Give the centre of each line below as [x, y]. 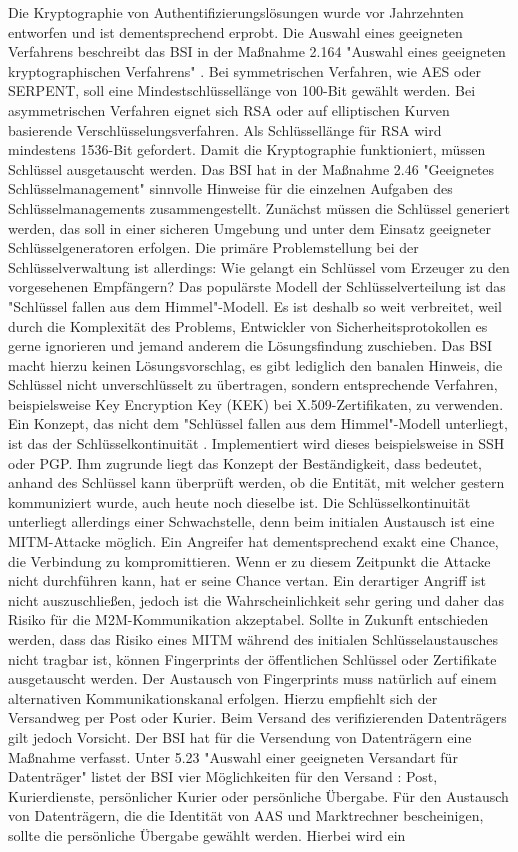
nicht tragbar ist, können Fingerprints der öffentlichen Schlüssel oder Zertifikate [252, 658]
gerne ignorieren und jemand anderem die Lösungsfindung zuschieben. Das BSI [250, 345]
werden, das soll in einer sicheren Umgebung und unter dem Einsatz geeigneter [249, 227]
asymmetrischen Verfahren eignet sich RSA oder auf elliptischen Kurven [229, 109]
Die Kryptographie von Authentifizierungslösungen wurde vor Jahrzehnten [236, 12]
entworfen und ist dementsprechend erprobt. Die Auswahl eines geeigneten [235, 31]
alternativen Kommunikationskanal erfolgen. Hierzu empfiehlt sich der [223, 697]
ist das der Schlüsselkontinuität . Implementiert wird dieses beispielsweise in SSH [256, 443]
